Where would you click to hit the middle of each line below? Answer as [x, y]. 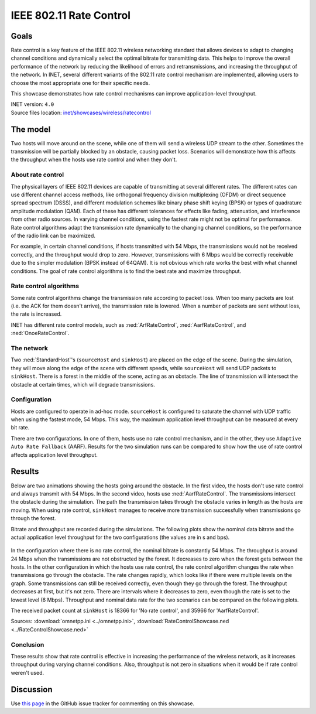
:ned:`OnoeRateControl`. [40, 333]
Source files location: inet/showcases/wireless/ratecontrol [81, 112]
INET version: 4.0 [32, 104]
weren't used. [27, 672]
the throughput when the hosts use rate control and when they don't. [94, 160]
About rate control [37, 175]
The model [31, 129]
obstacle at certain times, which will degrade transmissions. [83, 384]
